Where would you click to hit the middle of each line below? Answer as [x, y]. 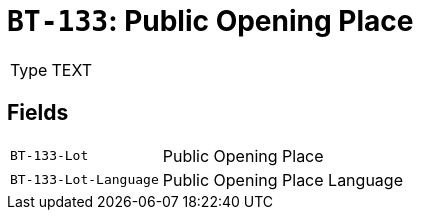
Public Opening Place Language [282, 179]
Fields [38, 113]
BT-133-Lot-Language [84, 180]
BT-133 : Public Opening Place [210, 21]
